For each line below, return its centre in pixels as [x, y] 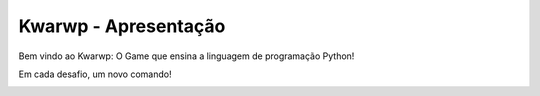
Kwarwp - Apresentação [122, 26]
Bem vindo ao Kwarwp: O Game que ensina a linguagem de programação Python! [186, 56]
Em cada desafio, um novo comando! [95, 74]
